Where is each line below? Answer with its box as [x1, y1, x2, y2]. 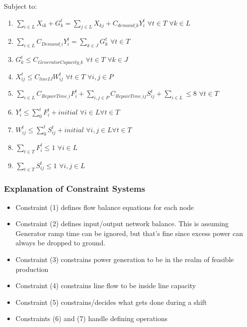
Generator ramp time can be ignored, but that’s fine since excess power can [15, 228, 243, 238]
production [15, 264, 49, 274]
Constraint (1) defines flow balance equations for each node [15, 202, 194, 212]
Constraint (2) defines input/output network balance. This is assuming [15, 218, 229, 229]
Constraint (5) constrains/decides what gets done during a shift [15, 297, 207, 307]
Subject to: [4, 1, 37, 11]
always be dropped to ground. [15, 238, 106, 248]
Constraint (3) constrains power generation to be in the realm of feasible [15, 254, 234, 264]
